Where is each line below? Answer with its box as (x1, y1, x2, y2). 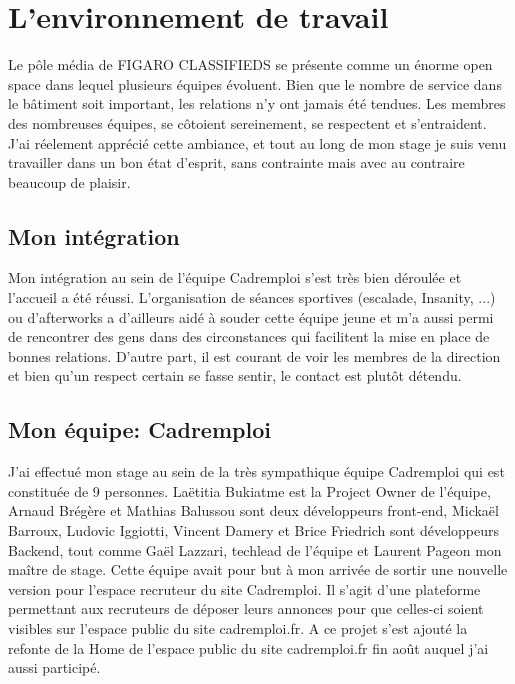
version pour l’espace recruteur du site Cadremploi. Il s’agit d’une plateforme (8, 578, 481, 599)
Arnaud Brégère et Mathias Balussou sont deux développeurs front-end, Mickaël (8, 500, 499, 521)
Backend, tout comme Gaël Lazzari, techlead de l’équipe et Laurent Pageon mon (8, 539, 502, 560)
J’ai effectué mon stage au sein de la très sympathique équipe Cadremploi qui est (8, 461, 505, 482)
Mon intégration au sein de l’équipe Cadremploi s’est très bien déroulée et (8, 267, 462, 288)
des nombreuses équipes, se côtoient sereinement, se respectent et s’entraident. (8, 112, 487, 133)
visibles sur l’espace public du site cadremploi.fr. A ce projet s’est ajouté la (8, 618, 468, 638)
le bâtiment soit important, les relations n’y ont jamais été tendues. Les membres (8, 93, 506, 114)
